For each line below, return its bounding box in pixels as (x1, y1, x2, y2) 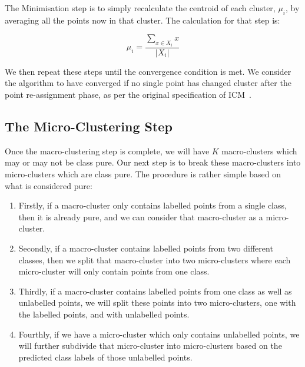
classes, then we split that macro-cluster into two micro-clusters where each (18, 253, 291, 266)
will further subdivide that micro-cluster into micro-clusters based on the (18, 339, 282, 352)
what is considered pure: (5, 179, 92, 191)
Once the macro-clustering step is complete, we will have (5, 144, 210, 157)
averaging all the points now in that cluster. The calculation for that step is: (5, 14, 280, 26)
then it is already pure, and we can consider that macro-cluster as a (18, 210, 263, 223)
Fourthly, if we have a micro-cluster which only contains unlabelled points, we (18, 328, 300, 340)
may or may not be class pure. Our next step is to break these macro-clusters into (5, 156, 301, 168)
